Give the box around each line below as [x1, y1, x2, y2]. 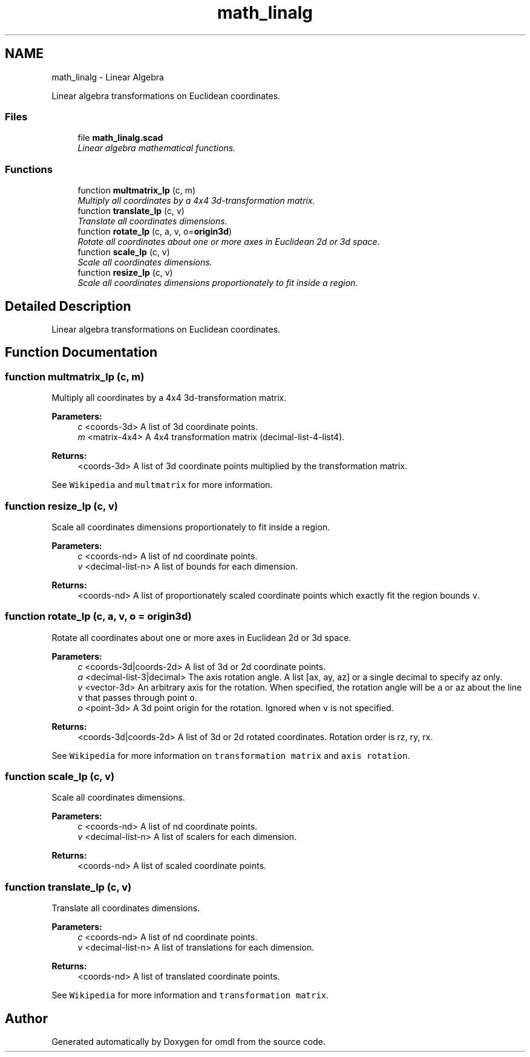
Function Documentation [5, 345, 157, 360]
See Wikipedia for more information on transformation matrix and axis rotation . [51, 750, 410, 761]
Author [5, 1010, 48, 1026]
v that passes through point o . [77, 692, 197, 703]
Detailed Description [5, 298, 131, 314]
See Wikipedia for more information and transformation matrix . [51, 990, 329, 1001]
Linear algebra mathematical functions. [77, 143, 236, 154]
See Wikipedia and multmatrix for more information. [51, 480, 273, 490]
